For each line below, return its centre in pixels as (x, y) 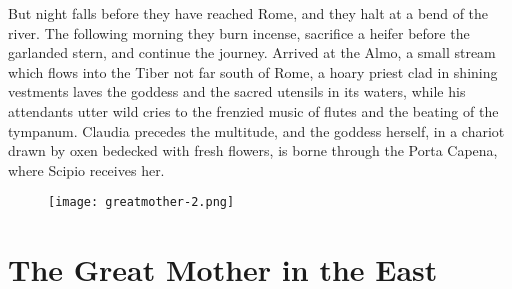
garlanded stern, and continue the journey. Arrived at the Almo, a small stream (252, 52)
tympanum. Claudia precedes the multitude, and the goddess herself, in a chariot (256, 130)
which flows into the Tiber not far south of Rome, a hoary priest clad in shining (253, 71)
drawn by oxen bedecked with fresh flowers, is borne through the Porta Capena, (253, 150)
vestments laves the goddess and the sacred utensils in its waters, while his (237, 91)
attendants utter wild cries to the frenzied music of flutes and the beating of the (253, 110)
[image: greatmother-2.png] (141, 202)
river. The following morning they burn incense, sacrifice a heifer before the (239, 32)
